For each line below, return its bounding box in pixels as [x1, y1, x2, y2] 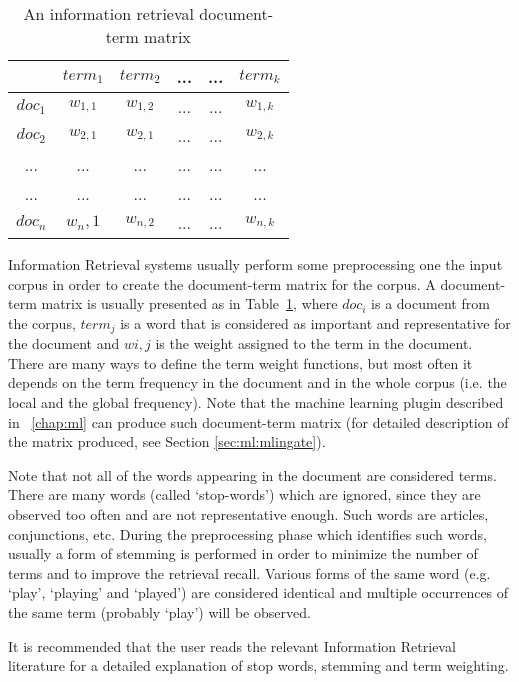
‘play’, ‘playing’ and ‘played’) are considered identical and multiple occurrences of [8, 582, 509, 603]
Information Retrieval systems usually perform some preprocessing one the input [8, 254, 503, 274]
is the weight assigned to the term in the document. [155, 333, 473, 354]
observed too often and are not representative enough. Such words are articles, [8, 503, 489, 524]
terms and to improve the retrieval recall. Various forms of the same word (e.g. [8, 562, 491, 583]
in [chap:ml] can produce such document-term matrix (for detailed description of [8, 411, 509, 432]
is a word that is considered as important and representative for [120, 312, 511, 333]
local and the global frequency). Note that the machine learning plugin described [8, 392, 504, 413]
